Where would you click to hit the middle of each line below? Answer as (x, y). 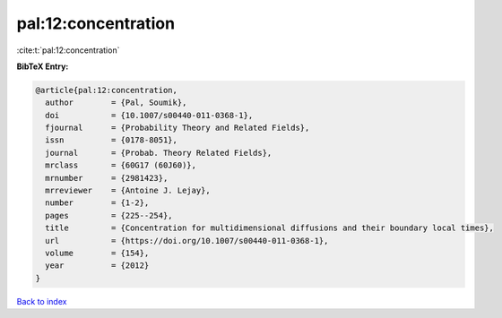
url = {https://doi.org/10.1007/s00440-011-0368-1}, (187, 241)
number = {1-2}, (97, 203)
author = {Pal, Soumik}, (116, 103)
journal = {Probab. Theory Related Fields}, (159, 153)
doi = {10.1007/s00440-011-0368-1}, (149, 115)
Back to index (42, 301)
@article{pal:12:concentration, (107, 90)
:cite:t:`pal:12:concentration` (68, 50)
